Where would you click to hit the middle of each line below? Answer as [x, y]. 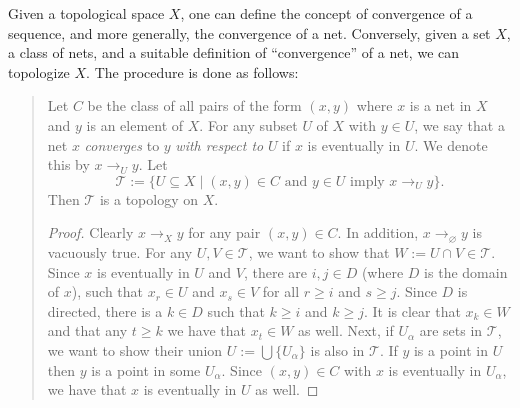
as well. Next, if [346, 330]
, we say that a [459, 124]
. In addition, [378, 232]
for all [281, 291]
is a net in [440, 105]
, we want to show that [319, 251]
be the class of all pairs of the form [194, 105]
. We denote [451, 144]
